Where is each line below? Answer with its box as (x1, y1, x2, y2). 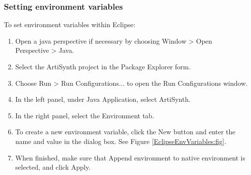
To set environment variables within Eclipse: (4, 19, 135, 30)
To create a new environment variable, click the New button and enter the (15, 127, 236, 137)
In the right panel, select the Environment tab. (15, 110, 154, 120)
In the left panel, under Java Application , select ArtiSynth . (15, 94, 191, 104)
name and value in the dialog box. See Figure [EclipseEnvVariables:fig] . (15, 136, 226, 146)
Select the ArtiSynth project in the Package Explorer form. (15, 62, 191, 71)
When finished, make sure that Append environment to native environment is (15, 152, 246, 162)
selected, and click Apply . (15, 162, 91, 172)
